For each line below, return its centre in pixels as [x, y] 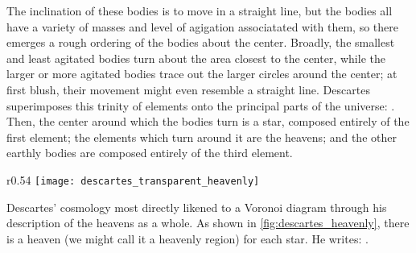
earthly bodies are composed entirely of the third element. [150, 153]
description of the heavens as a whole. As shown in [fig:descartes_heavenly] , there [208, 223]
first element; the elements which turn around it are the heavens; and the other [202, 137]
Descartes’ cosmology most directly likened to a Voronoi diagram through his [197, 207]
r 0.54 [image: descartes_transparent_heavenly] [133, 179]
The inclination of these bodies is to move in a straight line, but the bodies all [200, 10]
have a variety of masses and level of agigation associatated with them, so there [202, 26]
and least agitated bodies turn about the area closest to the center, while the [196, 58]
